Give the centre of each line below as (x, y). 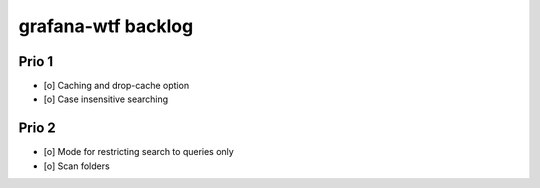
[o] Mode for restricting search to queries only (138, 152)
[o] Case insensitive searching (106, 99)
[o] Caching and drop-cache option (116, 86)
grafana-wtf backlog (106, 26)
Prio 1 (36, 61)
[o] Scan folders (76, 166)
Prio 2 (37, 128)
